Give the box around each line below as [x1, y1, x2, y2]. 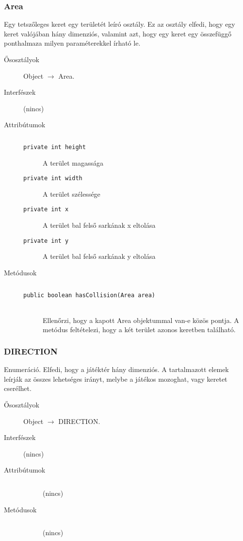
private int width [23, 175, 82, 182]
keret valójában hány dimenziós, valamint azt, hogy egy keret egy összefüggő [4, 28, 231, 38]
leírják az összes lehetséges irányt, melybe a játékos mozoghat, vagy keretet [4, 373, 227, 384]
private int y [23, 237, 69, 244]
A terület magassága [43, 157, 104, 168]
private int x [23, 206, 69, 213]
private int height [23, 143, 86, 151]
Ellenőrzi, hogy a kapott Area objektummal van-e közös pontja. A [43, 315, 239, 325]
